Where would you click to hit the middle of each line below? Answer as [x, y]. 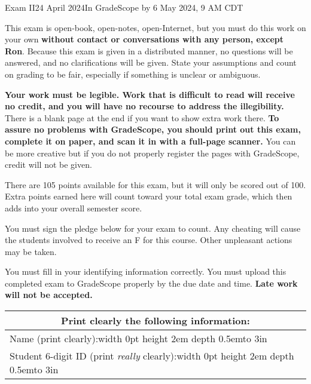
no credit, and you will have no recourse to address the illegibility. [144, 106]
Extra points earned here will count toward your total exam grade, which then [149, 196]
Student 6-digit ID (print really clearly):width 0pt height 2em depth [152, 356]
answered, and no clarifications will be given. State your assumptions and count [151, 62]
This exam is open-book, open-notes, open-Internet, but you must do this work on [155, 27]
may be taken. [31, 251]
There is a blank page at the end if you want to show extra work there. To [142, 117]
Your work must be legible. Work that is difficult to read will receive [150, 94]
